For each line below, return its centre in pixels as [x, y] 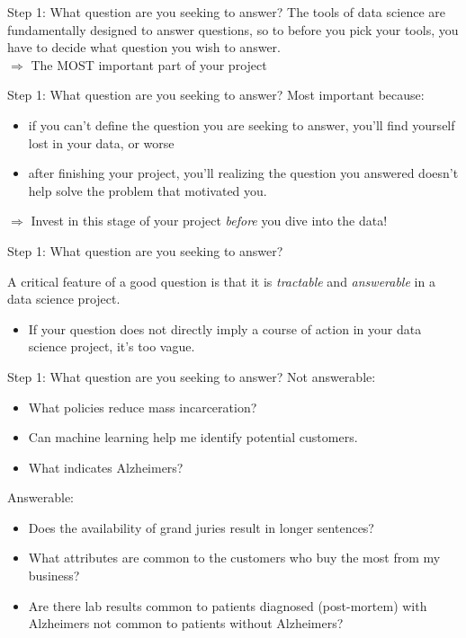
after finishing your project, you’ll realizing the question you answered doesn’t [243, 173]
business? [54, 576]
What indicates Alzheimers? [106, 467]
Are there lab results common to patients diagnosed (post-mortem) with [228, 605]
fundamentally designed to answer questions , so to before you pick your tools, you [233, 29]
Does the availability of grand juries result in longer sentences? [201, 527]
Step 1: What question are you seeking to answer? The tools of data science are [226, 12]
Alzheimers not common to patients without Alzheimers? [186, 623]
